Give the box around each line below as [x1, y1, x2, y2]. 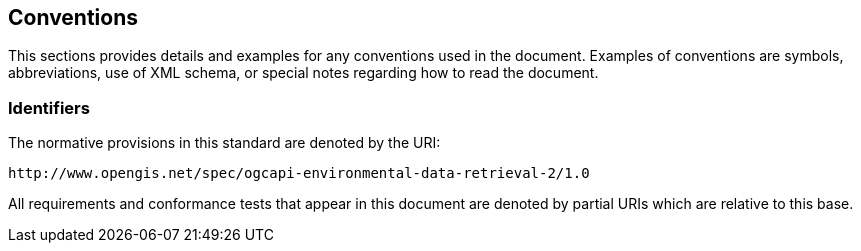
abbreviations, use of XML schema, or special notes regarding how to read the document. [8, 64, 599, 82]
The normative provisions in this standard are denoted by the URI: [8, 134, 441, 152]
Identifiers [8, 97, 90, 118]
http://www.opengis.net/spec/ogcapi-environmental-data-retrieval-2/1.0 [8, 165, 590, 182]
